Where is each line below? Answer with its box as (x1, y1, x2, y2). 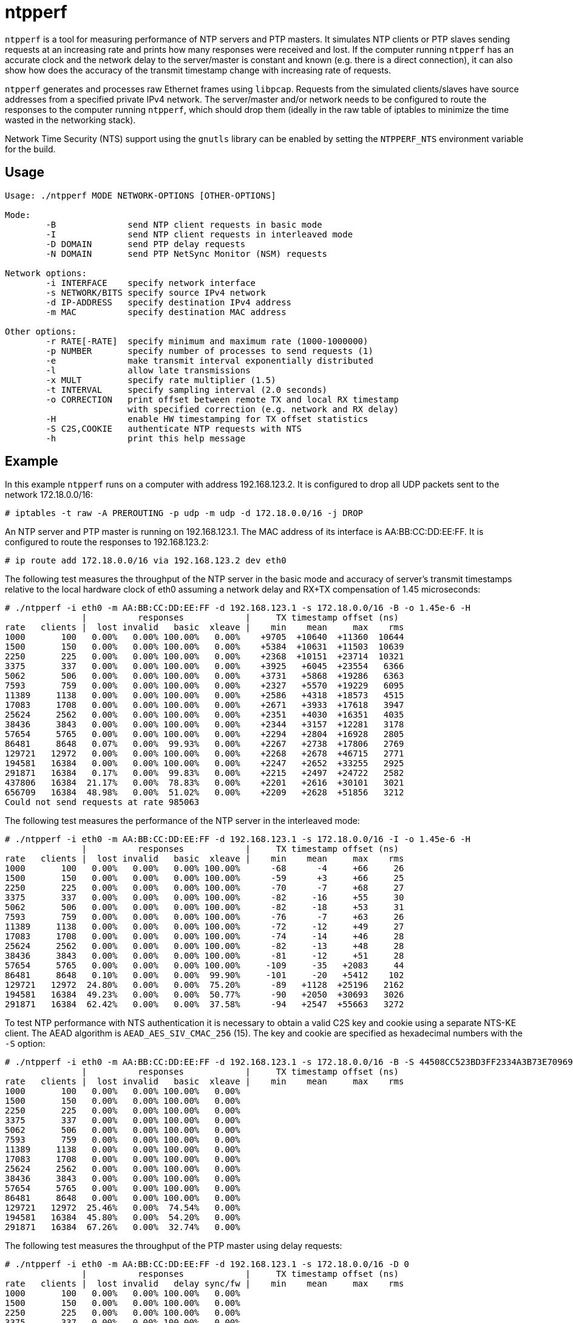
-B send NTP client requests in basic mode (46, 219, 322, 230)
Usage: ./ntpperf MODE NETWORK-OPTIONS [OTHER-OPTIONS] (5, 190, 276, 200)
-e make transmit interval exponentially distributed (46, 355, 373, 366)
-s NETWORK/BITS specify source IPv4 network (46, 287, 266, 298)
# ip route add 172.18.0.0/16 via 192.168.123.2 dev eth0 (5, 556, 286, 566)
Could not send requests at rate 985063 (5, 797, 200, 808)
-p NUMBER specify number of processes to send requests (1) (46, 345, 373, 356)
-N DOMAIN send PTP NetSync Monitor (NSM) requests (46, 248, 328, 259)
